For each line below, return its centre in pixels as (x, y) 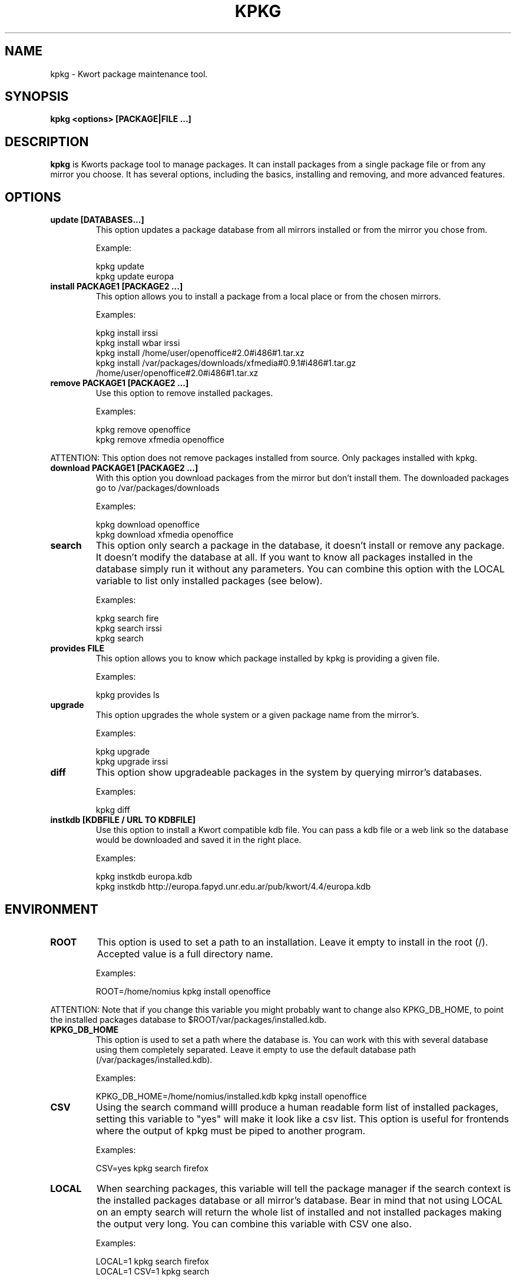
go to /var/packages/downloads (158, 488)
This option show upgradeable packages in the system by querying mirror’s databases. (289, 773)
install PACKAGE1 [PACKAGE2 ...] (117, 287)
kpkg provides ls (128, 695)
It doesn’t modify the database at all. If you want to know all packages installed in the (284, 557)
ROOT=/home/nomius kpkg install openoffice (183, 991)
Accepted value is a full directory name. (185, 954)
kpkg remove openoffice (143, 430)
